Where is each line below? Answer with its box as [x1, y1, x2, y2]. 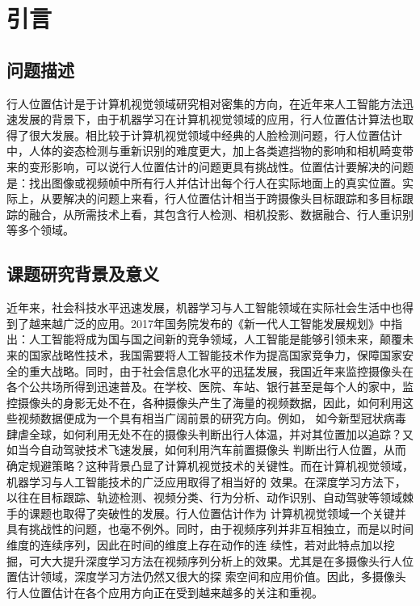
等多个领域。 [6, 221, 74, 238]
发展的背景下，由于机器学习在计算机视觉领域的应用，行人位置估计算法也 [17, 111, 402, 128]
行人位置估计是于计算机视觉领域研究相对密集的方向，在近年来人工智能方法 [6, 95, 402, 112]
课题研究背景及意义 [6, 261, 159, 286]
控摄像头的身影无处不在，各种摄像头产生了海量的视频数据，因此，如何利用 [6, 393, 402, 410]
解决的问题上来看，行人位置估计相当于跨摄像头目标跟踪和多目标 [62, 190, 402, 207]
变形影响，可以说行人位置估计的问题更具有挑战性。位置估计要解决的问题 [28, 158, 414, 175]
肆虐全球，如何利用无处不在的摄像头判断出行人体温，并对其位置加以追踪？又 [6, 425, 414, 442]
